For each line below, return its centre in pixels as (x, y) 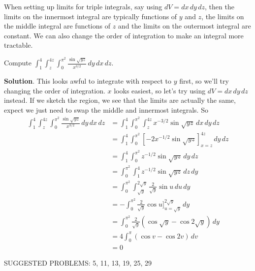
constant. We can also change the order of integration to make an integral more (124, 35)
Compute (18, 63)
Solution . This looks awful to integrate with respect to (88, 81)
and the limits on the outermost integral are (184, 26)
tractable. (18, 45)
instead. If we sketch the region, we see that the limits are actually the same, (120, 100)
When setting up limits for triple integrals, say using (83, 6)
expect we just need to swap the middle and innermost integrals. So (106, 109)
